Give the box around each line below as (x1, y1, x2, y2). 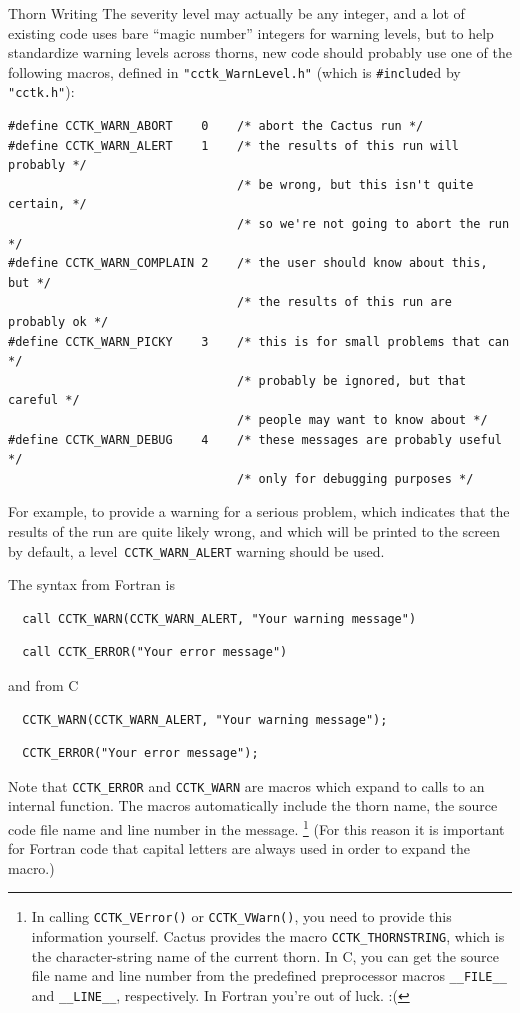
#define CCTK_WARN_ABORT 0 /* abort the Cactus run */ (8, 119, 424, 134)
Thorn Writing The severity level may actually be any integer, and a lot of (8, 3, 465, 23)
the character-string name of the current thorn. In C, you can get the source (31, 945, 499, 966)
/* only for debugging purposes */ (237, 471, 474, 486)
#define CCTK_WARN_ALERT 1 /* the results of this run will (8, 138, 460, 153)
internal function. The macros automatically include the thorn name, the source (8, 795, 498, 816)
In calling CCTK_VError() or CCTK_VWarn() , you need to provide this (31, 906, 452, 927)
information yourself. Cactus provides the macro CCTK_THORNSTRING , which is (31, 926, 505, 947)
